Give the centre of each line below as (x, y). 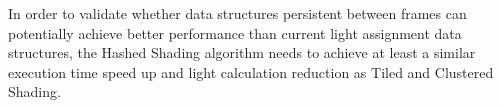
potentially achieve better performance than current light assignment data (235, 32)
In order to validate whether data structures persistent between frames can (237, 13)
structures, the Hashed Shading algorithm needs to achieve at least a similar (242, 52)
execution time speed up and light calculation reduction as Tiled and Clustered (251, 71)
